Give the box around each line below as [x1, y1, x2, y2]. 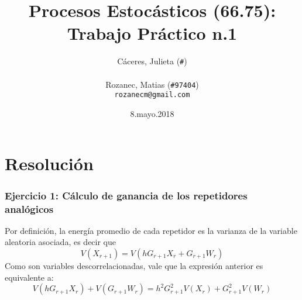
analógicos [5, 201, 54, 216]
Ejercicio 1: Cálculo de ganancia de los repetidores [5, 188, 248, 202]
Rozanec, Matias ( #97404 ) [105, 78, 199, 90]
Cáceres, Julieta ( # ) [117, 55, 187, 67]
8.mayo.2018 [130, 107, 174, 119]
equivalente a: [5, 271, 54, 283]
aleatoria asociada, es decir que [5, 236, 116, 248]
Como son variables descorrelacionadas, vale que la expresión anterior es [5, 259, 263, 271]
